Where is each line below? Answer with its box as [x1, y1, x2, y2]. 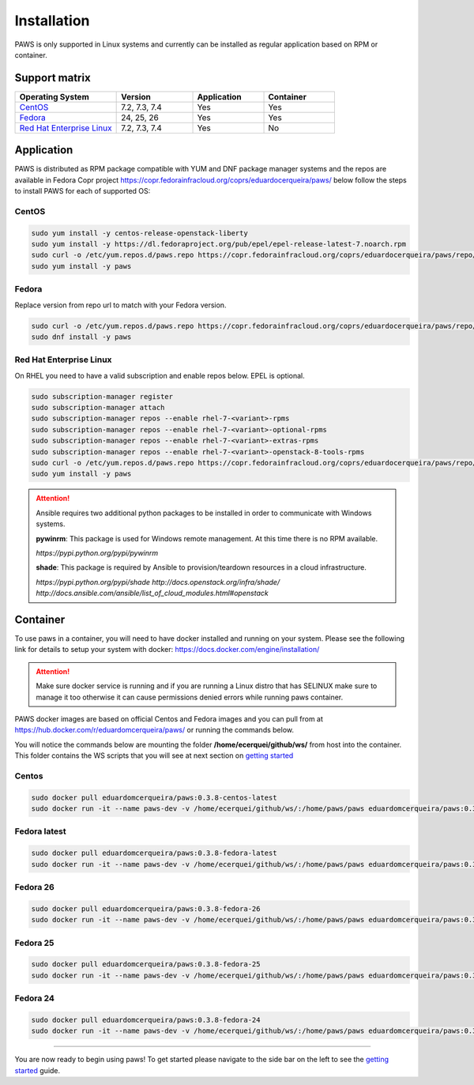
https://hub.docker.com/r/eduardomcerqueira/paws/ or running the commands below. [14, 725, 294, 735]
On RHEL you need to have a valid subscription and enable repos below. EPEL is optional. [14, 371, 306, 380]
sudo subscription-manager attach [31, 403, 165, 413]
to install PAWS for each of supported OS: [14, 186, 151, 196]
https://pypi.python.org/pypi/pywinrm [36, 548, 159, 557]
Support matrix [14, 71, 91, 85]
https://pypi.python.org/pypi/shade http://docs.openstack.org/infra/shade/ [36, 577, 280, 586]
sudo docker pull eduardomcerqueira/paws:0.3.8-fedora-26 [31, 904, 261, 913]
